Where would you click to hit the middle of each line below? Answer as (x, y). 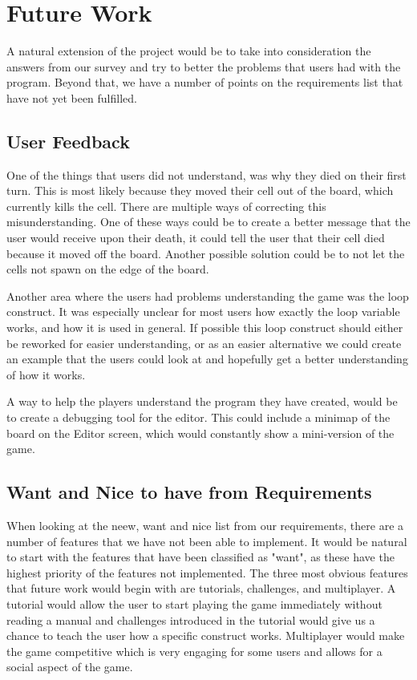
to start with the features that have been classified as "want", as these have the (200, 557)
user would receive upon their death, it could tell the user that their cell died (196, 238)
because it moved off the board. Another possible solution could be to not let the (206, 253)
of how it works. (46, 374)
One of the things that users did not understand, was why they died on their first (206, 174)
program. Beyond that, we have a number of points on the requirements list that (205, 82)
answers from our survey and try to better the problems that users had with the (204, 66)
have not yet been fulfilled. (72, 97)
